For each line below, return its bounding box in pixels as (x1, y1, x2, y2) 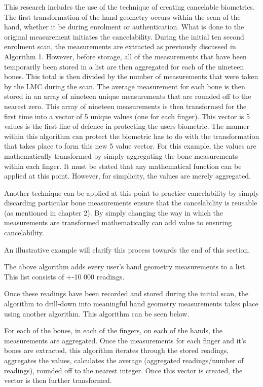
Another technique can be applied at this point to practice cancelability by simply (4, 187, 259, 198)
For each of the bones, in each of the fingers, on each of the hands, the (4, 325, 222, 336)
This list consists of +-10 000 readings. (4, 271, 125, 282)
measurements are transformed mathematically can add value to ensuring (4, 217, 232, 228)
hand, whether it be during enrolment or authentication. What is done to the (4, 21, 244, 32)
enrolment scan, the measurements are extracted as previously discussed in (4, 41, 236, 52)
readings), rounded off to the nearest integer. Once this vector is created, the (4, 365, 243, 375)
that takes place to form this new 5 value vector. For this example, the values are (4, 140, 256, 151)
